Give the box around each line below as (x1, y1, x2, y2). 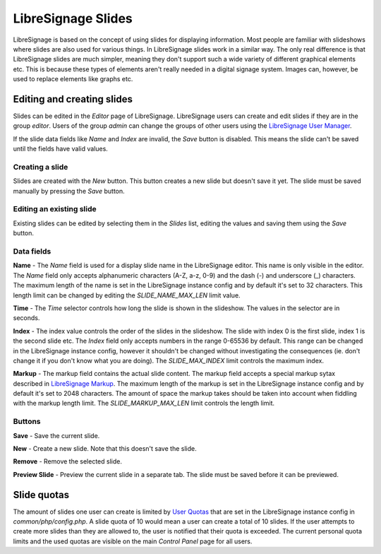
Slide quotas (13, 488, 70, 501)
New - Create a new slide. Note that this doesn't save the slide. (13, 444, 197, 452)
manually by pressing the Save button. (13, 187, 125, 195)
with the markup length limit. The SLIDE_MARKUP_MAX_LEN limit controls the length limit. (13, 399, 275, 408)
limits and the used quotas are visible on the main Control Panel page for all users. (13, 537, 253, 546)
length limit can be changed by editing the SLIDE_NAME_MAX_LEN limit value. (13, 290, 241, 300)
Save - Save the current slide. (13, 431, 100, 440)
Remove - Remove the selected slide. (13, 457, 123, 466)
